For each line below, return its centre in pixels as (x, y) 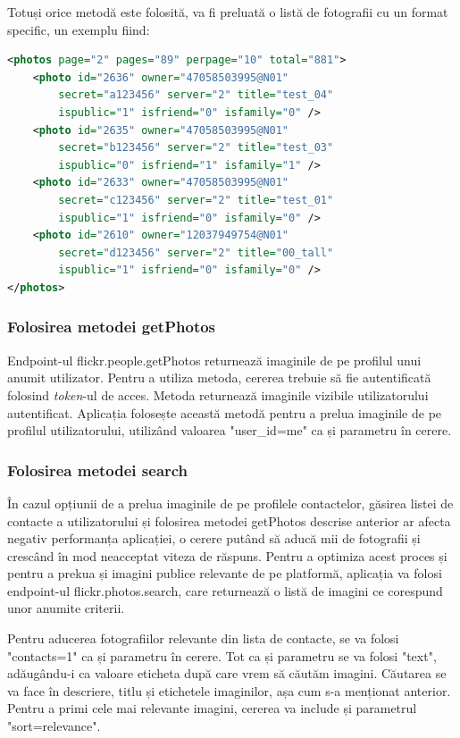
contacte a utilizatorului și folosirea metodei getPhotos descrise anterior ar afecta (229, 520)
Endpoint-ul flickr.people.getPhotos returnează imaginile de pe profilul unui (214, 360)
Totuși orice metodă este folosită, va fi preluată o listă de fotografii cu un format (228, 12)
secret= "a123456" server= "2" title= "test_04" (196, 95)
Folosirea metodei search (98, 470)
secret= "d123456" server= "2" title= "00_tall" (196, 252)
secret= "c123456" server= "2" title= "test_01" (196, 200)
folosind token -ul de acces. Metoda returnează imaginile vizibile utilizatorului (218, 394)
